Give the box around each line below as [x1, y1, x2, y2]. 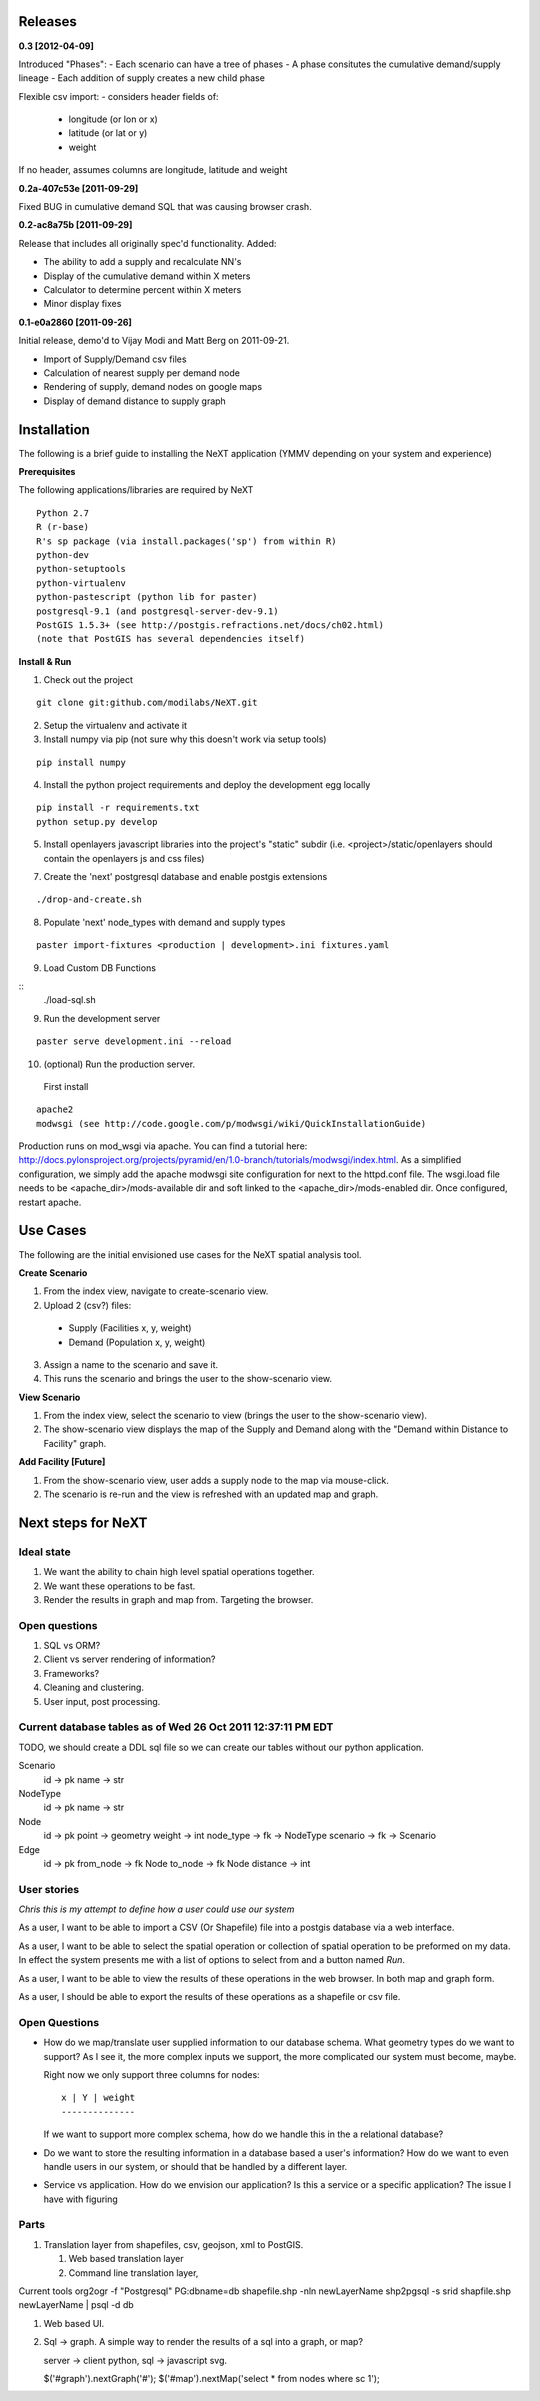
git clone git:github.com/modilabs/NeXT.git [36, 697, 259, 709]
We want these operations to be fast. [43, 1580, 196, 1592]
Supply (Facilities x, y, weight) [68, 1322, 192, 1334]
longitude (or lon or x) [68, 113, 159, 125]
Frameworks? [43, 1667, 100, 1679]
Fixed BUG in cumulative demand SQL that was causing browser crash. [18, 201, 312, 213]
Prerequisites [18, 466, 76, 478]
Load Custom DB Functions [43, 961, 157, 974]
